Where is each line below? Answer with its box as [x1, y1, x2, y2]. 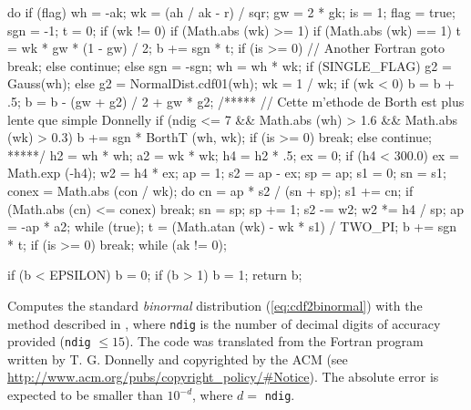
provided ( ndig [7, 332, 91, 351]
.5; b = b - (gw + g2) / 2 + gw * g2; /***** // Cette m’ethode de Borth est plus [7, 91, 465, 110]
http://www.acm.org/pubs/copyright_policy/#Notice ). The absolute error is [7, 367, 439, 386]
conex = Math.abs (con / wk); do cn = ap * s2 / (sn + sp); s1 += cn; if [7, 180, 414, 200]
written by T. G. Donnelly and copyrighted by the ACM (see [7, 349, 348, 368]
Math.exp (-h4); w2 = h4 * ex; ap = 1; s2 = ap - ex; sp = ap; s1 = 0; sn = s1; [7, 163, 446, 182]
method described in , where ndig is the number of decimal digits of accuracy [7, 313, 441, 333]
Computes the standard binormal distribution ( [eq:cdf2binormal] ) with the [7, 295, 423, 314]
